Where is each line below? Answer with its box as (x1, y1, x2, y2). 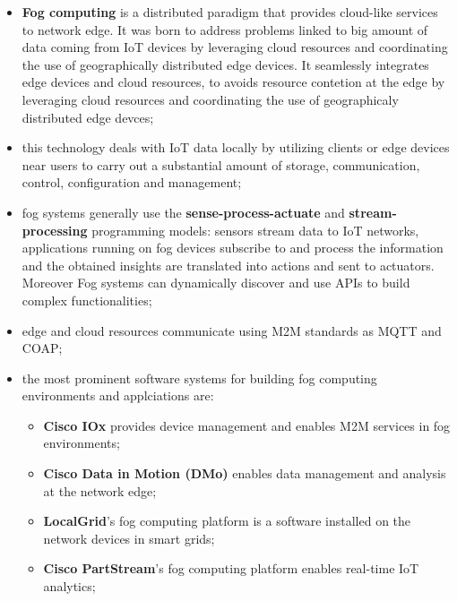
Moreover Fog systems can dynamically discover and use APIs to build (22, 273, 410, 292)
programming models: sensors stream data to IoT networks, (91, 220, 419, 239)
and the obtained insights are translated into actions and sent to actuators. (22, 255, 435, 274)
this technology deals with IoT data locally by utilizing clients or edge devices (22, 138, 450, 157)
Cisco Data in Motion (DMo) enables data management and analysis (43, 464, 446, 483)
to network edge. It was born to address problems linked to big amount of (22, 20, 428, 39)
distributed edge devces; (22, 107, 154, 126)
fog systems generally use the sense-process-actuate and (22, 202, 345, 221)
